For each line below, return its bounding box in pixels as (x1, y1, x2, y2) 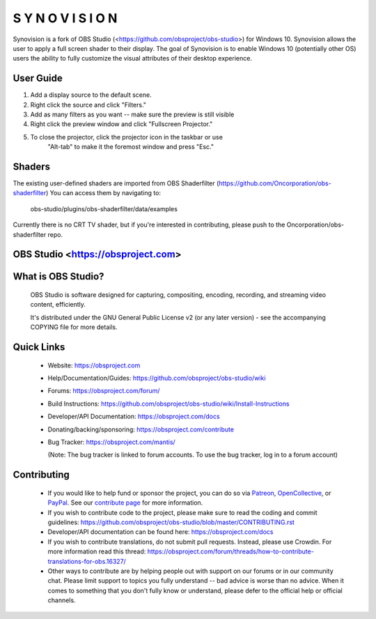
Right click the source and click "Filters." (30, 100, 146, 109)
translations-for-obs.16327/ (47, 557, 127, 565)
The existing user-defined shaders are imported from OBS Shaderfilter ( (13, 179, 219, 188)
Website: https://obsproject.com (47, 361, 141, 369)
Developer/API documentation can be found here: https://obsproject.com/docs (47, 528, 274, 536)
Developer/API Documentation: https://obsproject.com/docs (47, 412, 220, 421)
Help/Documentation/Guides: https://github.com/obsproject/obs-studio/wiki (47, 374, 266, 383)
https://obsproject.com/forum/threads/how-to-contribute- (147, 547, 315, 556)
